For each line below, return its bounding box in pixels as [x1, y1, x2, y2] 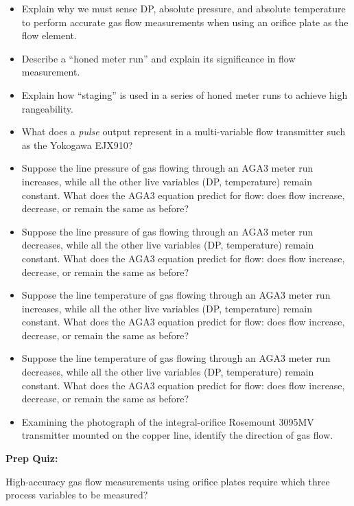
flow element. [21, 28, 77, 43]
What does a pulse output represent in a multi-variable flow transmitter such [21, 124, 346, 139]
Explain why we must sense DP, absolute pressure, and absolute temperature [21, 1, 346, 15]
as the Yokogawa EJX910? [21, 137, 133, 152]
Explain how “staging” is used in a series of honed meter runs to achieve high [21, 87, 348, 102]
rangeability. [21, 101, 73, 115]
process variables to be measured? [5, 487, 148, 502]
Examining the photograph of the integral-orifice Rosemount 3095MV [21, 414, 314, 428]
